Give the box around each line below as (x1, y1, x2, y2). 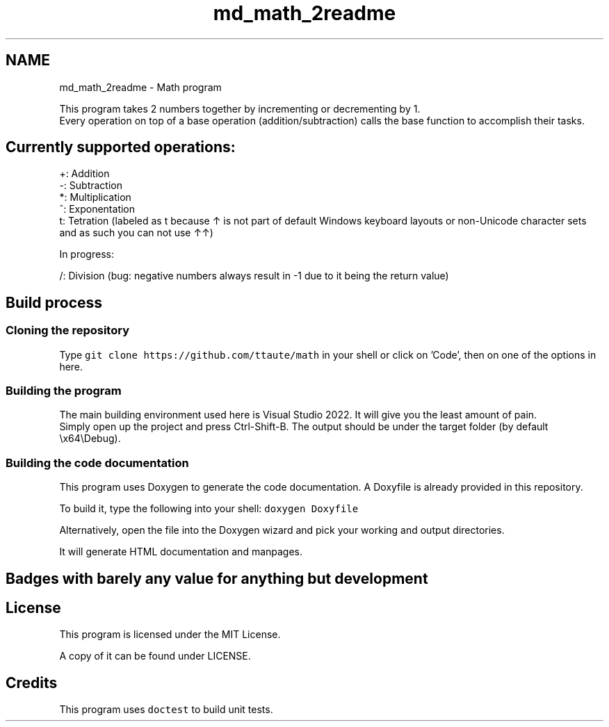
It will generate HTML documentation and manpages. (59, 546, 303, 558)
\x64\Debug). (59, 432, 121, 445)
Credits (6, 673, 58, 692)
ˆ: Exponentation (59, 203, 136, 215)
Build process (6, 293, 103, 311)
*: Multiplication (59, 191, 131, 204)
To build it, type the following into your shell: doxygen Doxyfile (59, 503, 359, 515)
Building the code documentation (6, 455, 189, 470)
